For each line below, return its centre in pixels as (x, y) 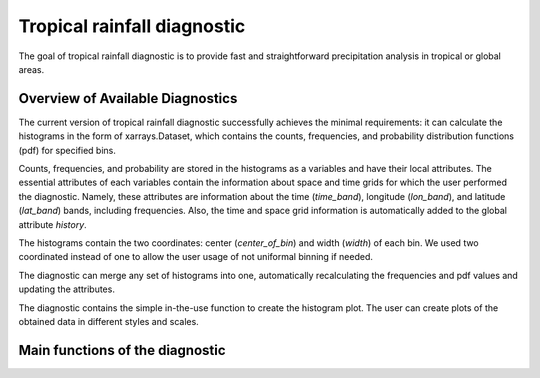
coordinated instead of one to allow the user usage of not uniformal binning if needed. (196, 257)
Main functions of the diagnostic (122, 350)
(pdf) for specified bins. (67, 150)
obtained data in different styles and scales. (108, 321)
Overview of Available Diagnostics (128, 98)
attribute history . (52, 224)
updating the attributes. (66, 289)
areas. (31, 69)
